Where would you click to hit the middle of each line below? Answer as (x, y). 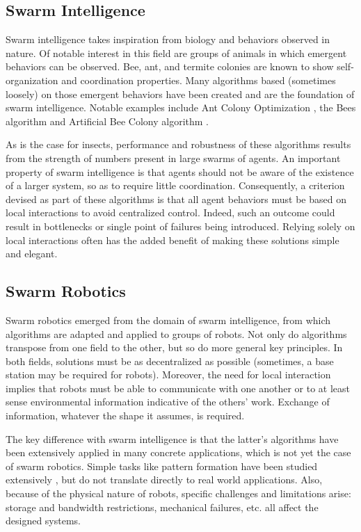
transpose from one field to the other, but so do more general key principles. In (174, 347)
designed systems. (43, 521)
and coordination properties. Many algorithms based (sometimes (199, 80)
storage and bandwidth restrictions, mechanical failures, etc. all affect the (162, 507)
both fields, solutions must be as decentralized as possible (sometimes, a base (170, 361)
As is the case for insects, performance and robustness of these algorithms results (178, 144)
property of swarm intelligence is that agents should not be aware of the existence (180, 171)
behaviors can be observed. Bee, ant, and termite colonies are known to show (170, 66)
